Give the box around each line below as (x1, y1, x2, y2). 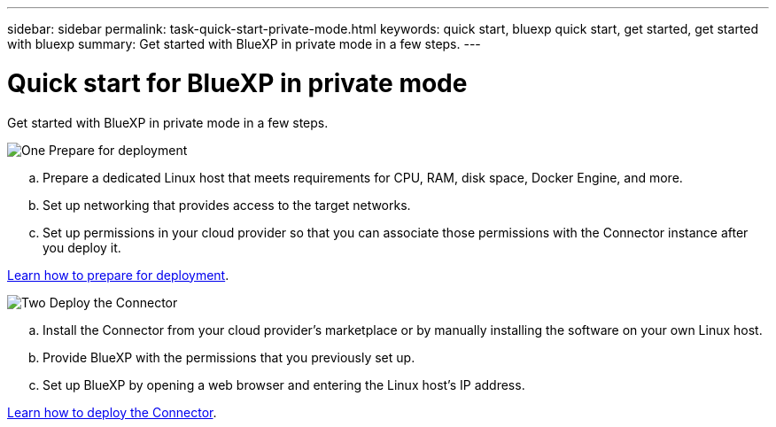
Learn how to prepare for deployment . (7, 267, 229, 283)
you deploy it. (43, 239, 121, 255)
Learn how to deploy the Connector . (7, 404, 217, 420)
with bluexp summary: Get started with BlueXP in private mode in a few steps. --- (7, 36, 481, 51)
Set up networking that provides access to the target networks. (43, 197, 411, 213)
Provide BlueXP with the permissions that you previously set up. (43, 349, 415, 365)
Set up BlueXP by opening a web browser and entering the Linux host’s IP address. (43, 377, 525, 392)
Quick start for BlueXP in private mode (7, 67, 468, 98)
